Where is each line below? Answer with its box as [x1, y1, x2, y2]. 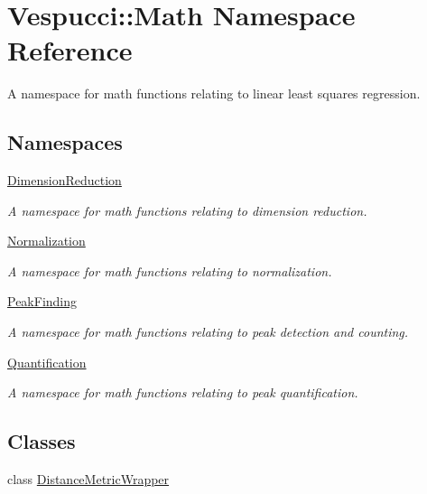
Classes [7, 427, 76, 455]
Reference [7, 32, 133, 69]
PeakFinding [7, 292, 78, 311]
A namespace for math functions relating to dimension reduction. [7, 200, 367, 219]
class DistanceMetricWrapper [7, 470, 170, 489]
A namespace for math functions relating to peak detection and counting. [7, 322, 409, 341]
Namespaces [7, 128, 123, 156]
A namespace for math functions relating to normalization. [7, 261, 332, 280]
